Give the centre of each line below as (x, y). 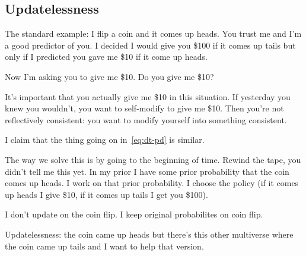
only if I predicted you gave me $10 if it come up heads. (106, 57)
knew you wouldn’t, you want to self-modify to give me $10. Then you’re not (144, 108)
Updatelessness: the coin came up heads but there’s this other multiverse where (149, 234)
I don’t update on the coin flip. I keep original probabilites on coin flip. (134, 214)
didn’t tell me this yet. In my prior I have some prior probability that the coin (147, 171)
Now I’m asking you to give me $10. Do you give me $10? (109, 76)
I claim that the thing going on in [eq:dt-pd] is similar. (105, 140)
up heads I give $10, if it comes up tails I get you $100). (106, 194)
